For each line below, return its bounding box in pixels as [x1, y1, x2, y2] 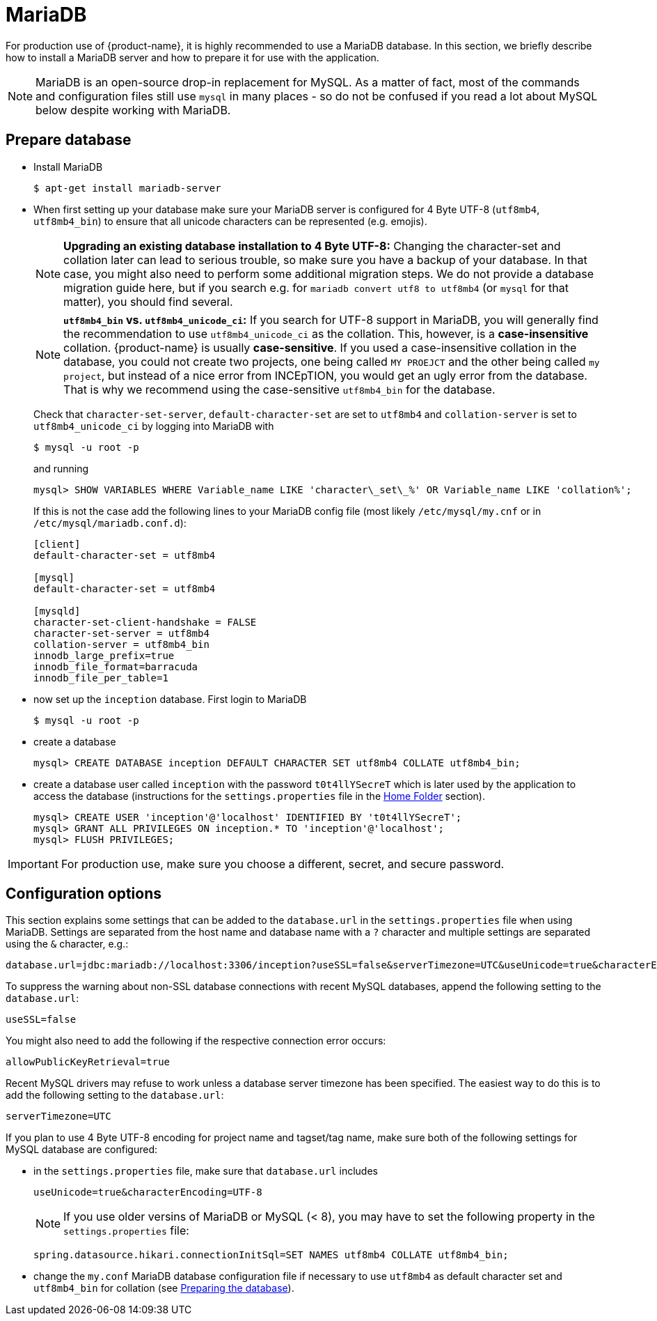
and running [33, 462, 88, 474]
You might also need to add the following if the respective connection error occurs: [6, 1035, 386, 1047]
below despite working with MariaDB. [35, 102, 231, 117]
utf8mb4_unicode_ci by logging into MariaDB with [33, 419, 274, 432]
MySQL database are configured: [6, 1143, 158, 1156]
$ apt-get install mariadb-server [33, 182, 221, 194]
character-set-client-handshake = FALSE [33, 616, 257, 628]
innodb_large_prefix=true [33, 649, 175, 661]
